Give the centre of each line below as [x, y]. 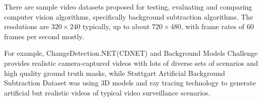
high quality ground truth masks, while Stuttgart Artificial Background [115, 73]
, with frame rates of [213, 26]
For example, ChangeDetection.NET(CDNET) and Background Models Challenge [131, 53]
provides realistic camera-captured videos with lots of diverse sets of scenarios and [131, 63]
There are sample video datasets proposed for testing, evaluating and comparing [128, 7]
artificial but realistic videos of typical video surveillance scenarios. [107, 92]
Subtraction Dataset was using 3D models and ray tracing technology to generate [130, 83]
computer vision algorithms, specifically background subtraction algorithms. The [129, 16]
